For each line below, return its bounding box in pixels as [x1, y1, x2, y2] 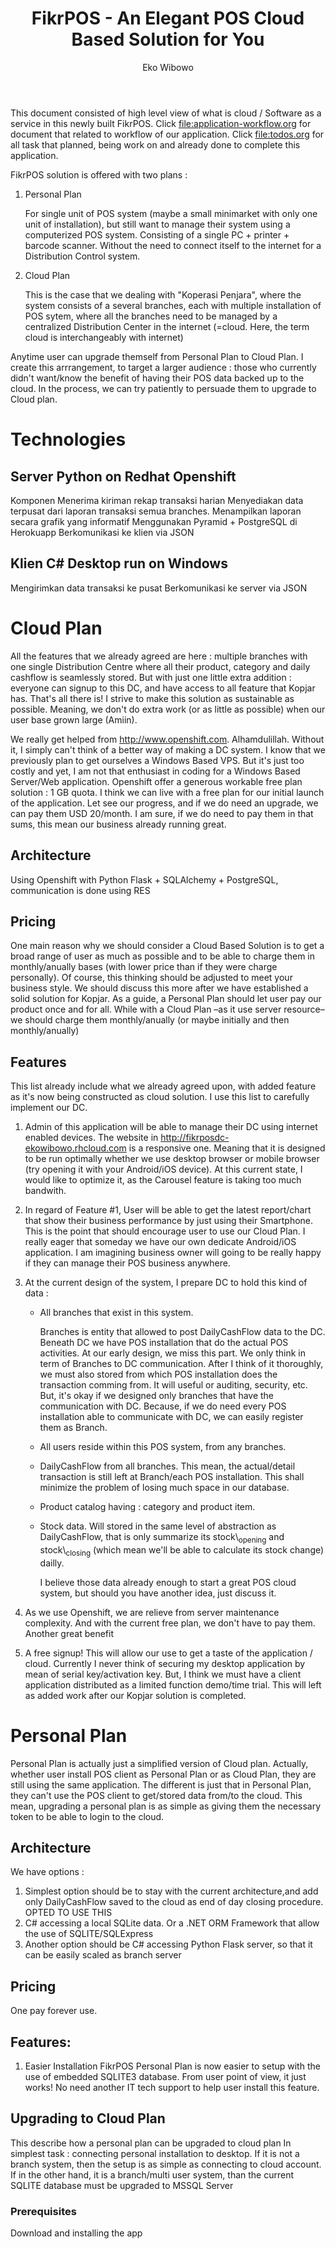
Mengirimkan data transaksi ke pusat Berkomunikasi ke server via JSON [10, 582, 308, 594]
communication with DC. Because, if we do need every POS [39, 1400, 287, 1412]
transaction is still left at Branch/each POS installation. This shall [39, 1471, 305, 1483]
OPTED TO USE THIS [24, 1907, 113, 1919]
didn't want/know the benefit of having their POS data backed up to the [10, 372, 305, 384]
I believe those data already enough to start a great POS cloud [39, 1576, 297, 1588]
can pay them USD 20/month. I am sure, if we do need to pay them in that [10, 807, 314, 819]
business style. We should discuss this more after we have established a [10, 982, 309, 994]
